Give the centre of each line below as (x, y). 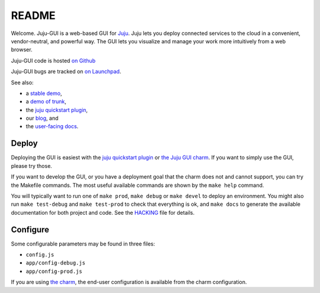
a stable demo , (44, 93)
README (33, 15)
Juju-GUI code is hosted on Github (53, 60)
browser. (22, 50)
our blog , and (42, 118)
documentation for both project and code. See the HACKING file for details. (103, 212)
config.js (40, 255)
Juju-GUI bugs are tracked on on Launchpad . (66, 72)
